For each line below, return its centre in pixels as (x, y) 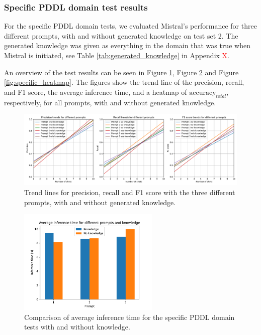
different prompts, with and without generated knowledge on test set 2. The (121, 35)
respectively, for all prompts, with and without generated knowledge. (110, 102)
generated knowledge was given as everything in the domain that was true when (127, 45)
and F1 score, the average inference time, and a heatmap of (96, 92)
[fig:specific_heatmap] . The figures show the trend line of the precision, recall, (124, 82)
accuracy (203, 93)
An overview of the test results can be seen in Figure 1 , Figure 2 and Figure (121, 72)
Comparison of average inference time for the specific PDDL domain (129, 317)
